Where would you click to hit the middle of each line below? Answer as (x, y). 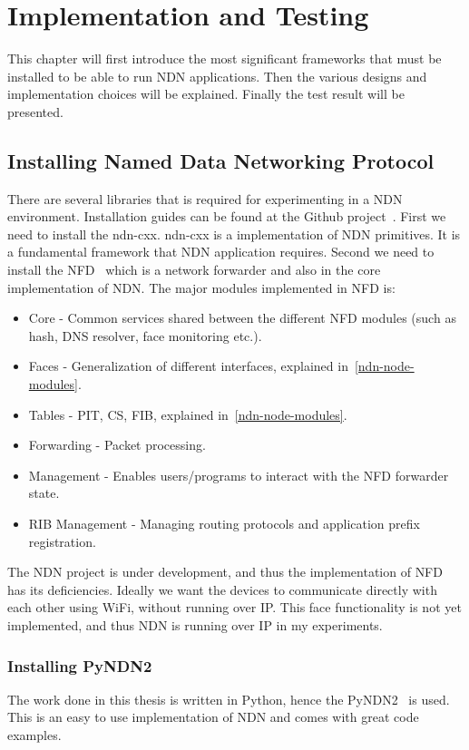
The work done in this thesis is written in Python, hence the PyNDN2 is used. (229, 699)
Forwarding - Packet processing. (117, 445)
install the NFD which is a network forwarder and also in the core (194, 270)
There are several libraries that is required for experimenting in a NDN (205, 198)
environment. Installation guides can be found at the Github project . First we (227, 216)
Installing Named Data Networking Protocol (221, 160)
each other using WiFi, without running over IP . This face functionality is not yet (234, 607)
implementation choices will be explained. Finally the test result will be (206, 94)
